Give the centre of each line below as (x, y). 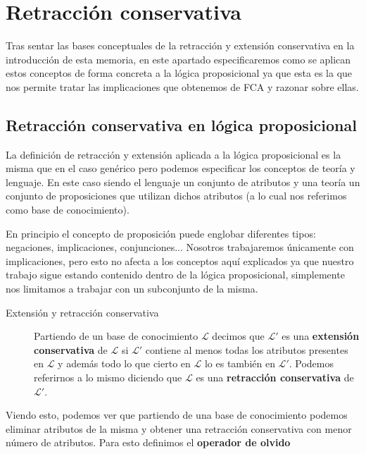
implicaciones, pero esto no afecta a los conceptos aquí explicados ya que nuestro (180, 260)
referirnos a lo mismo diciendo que (108, 378)
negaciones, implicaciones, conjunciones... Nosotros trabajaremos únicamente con (180, 247)
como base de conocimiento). (68, 210)
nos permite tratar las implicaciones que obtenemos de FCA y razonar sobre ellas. (182, 86)
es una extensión (321, 336)
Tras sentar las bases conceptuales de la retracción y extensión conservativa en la (180, 45)
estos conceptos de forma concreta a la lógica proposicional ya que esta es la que (179, 73)
